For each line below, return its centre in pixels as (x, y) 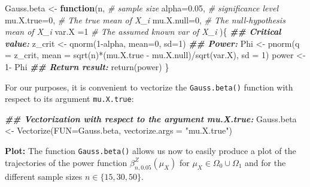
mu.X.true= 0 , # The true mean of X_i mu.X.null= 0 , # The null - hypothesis (145, 19)
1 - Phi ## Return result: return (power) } (87, 66)
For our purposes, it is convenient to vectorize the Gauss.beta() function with (149, 87)
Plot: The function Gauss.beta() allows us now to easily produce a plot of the (151, 151)
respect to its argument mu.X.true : (69, 99)
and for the (265, 162)
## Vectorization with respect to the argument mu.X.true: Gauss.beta (151, 118)
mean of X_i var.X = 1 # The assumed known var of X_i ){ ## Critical (143, 31)
